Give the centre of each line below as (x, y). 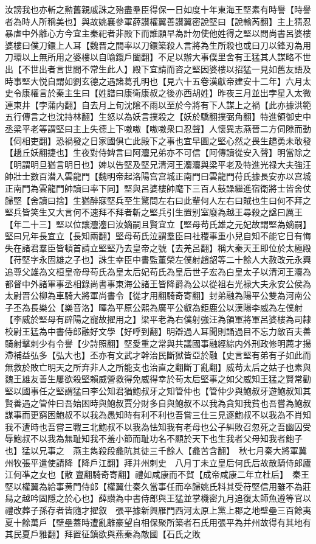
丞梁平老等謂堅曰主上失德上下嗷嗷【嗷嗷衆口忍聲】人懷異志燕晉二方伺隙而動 (158, 128)
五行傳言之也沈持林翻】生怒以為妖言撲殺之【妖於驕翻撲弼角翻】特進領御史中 (158, 117)
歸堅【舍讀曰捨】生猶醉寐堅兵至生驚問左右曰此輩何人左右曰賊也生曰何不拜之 (158, 200)
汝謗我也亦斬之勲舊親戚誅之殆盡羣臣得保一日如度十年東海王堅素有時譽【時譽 (158, 9)
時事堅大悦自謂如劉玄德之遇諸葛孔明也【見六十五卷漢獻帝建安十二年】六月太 (158, 81)
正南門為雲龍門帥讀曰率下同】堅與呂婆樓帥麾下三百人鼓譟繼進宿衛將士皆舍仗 (158, 188)
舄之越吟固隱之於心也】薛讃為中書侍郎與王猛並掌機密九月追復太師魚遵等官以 (158, 498)
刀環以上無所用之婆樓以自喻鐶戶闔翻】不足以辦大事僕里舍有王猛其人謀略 (149, 57)
